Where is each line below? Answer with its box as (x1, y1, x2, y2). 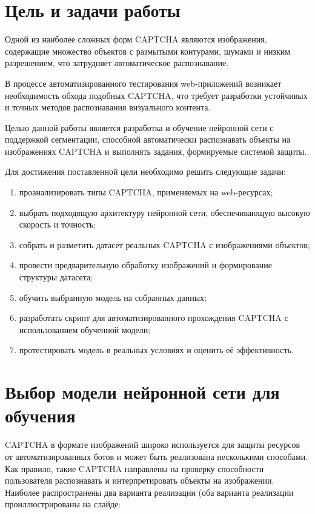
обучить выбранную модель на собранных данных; (19, 291, 207, 303)
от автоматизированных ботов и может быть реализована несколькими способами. (5, 450, 308, 462)
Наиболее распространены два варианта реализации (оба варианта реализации (5, 485, 294, 498)
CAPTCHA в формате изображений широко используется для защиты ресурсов (5, 438, 300, 451)
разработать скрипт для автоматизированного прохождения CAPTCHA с (19, 311, 288, 324)
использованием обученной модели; (19, 323, 151, 336)
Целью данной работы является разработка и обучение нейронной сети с (5, 121, 274, 134)
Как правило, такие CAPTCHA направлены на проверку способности (5, 462, 264, 475)
